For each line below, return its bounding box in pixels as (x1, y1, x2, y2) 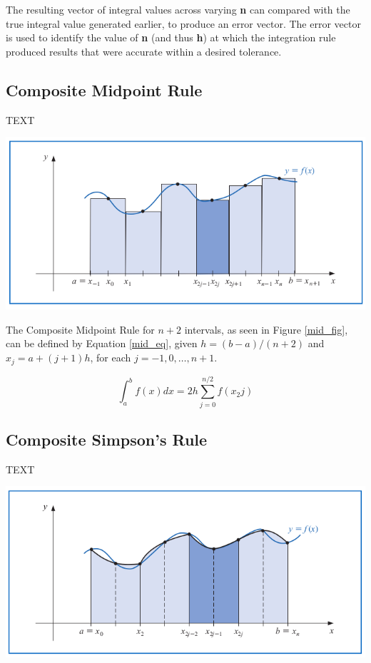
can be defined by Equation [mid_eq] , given (6, 336, 198, 351)
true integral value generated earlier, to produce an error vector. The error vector (6, 16, 361, 31)
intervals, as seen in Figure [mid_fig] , (184, 322, 348, 336)
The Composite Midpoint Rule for (6, 322, 155, 336)
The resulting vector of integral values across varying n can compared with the (6, 2, 350, 16)
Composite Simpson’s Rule (6, 428, 208, 451)
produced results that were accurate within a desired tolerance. (6, 43, 282, 58)
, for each (90, 350, 131, 365)
